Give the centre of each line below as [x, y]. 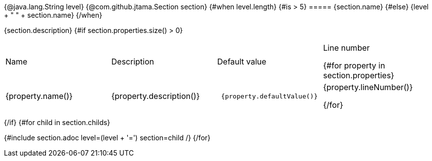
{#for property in [354, 65]
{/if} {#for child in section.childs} [57, 122]
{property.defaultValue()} [269, 96]
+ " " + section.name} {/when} [53, 15]
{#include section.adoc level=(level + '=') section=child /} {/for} [107, 138]
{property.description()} [156, 96]
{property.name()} [39, 96]
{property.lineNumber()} [368, 87]
